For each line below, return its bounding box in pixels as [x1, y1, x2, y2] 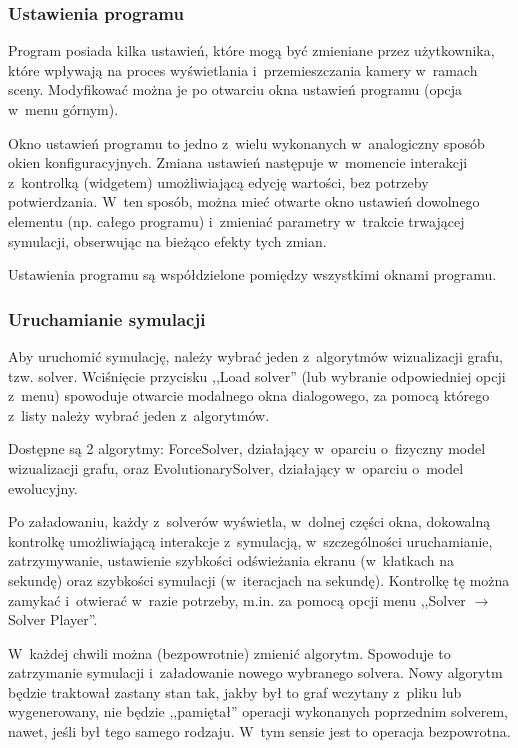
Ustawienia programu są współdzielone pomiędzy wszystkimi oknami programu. [8, 264, 497, 285]
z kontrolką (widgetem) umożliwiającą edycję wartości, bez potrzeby [8, 171, 429, 192]
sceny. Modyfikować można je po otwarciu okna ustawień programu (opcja [8, 79, 463, 100]
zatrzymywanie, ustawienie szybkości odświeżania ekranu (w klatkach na [8, 550, 455, 571]
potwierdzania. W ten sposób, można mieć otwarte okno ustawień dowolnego [8, 191, 480, 212]
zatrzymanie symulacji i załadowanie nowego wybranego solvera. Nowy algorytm [8, 662, 503, 683]
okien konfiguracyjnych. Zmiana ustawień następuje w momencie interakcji [8, 152, 468, 173]
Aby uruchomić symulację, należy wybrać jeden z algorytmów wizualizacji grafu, [8, 345, 503, 366]
